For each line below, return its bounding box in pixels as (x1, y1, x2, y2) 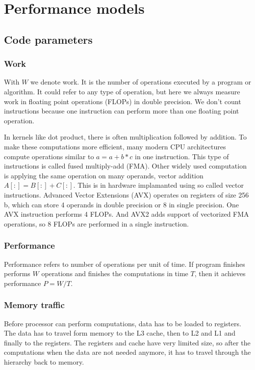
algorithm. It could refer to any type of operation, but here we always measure (4, 86, 240, 96)
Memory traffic (4, 299, 65, 311)
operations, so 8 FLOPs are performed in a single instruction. (4, 218, 189, 228)
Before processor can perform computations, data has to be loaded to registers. (4, 318, 241, 328)
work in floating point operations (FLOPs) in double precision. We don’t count (4, 96, 241, 106)
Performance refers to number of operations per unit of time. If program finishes (4, 258, 245, 269)
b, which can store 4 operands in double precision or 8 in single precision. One (4, 199, 239, 209)
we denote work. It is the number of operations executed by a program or (30, 77, 251, 87)
